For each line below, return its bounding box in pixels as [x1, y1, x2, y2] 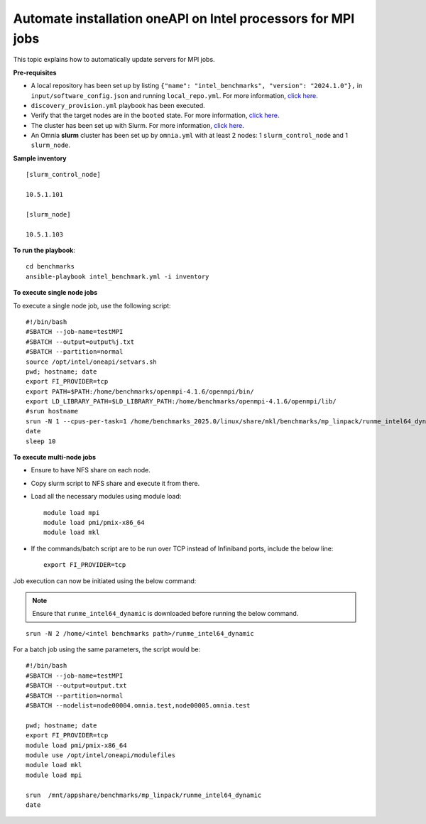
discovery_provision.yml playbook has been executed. [31, 101, 205, 109]
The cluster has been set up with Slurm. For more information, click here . [31, 121, 244, 129]
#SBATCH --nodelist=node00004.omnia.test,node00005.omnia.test [26, 702, 251, 710]
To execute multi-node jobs [13, 453, 96, 462]
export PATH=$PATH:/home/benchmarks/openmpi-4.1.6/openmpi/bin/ [26, 387, 255, 396]
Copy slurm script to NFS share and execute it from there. [31, 479, 200, 487]
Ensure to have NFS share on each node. [31, 466, 151, 475]
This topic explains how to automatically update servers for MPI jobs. [13, 55, 216, 64]
